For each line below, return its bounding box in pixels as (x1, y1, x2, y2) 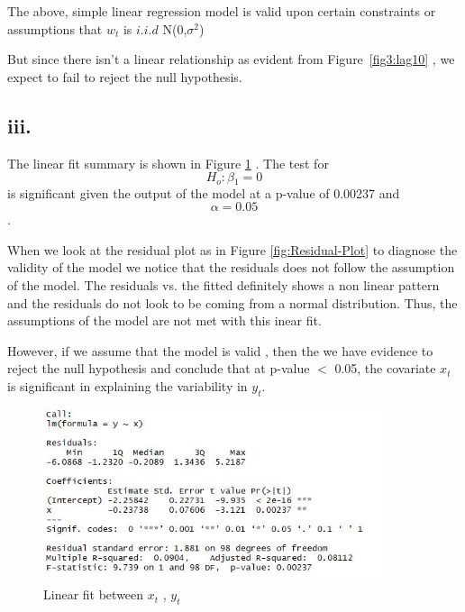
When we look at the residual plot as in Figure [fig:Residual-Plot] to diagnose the (7, 240, 458, 259)
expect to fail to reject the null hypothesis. (7, 67, 242, 86)
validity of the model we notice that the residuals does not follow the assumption (7, 258, 455, 277)
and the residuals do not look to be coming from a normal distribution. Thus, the (7, 293, 458, 312)
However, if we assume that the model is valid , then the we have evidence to (7, 341, 433, 360)
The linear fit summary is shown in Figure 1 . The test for (7, 153, 329, 172)
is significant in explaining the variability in (7, 376, 248, 395)
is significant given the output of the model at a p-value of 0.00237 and (7, 183, 400, 202)
